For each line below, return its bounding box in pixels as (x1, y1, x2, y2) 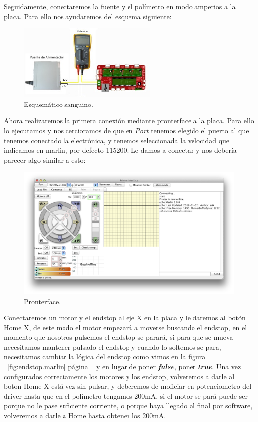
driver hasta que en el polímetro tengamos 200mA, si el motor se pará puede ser (4, 390, 248, 401)
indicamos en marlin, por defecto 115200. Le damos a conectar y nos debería (4, 145, 237, 155)
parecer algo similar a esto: (4, 154, 86, 165)
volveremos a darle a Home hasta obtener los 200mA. (4, 410, 166, 421)
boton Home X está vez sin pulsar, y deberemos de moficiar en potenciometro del (4, 381, 252, 391)
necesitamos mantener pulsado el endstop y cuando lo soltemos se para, (4, 341, 221, 352)
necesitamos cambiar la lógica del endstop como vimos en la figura (4, 351, 206, 362)
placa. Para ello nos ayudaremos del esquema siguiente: (4, 11, 172, 21)
